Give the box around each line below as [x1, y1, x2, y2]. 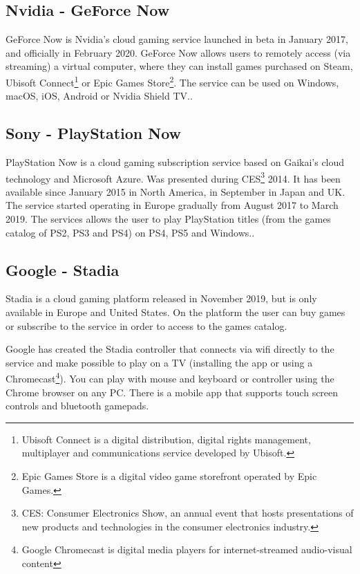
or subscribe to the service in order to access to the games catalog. [6, 318, 287, 333]
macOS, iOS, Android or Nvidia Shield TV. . [6, 89, 193, 103]
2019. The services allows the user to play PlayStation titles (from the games [6, 212, 331, 226]
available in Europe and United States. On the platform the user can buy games [6, 305, 345, 320]
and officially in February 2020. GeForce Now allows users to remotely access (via [6, 45, 351, 59]
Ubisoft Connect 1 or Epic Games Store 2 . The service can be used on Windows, [6, 73, 339, 89]
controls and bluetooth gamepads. [6, 398, 149, 413]
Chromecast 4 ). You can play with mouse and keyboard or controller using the [6, 369, 334, 386]
